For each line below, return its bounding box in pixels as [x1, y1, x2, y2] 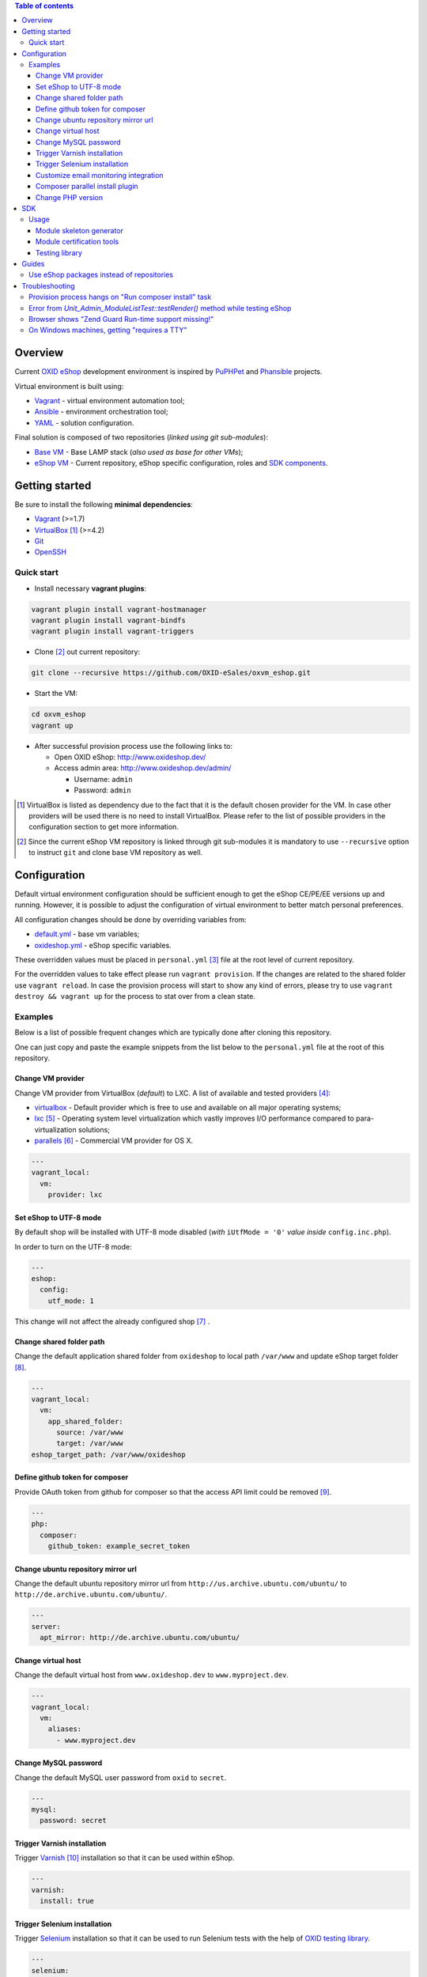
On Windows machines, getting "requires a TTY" [28, 325, 187, 335]
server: [31, 1622, 61, 1631]
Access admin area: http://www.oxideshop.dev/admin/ [54, 763, 232, 773]
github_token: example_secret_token [47, 1542, 190, 1550]
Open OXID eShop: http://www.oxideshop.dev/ [54, 752, 206, 762]
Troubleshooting [21, 281, 75, 290]
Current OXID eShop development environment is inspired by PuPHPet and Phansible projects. [14, 367, 323, 376]
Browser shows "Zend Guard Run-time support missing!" [28, 314, 214, 323]
